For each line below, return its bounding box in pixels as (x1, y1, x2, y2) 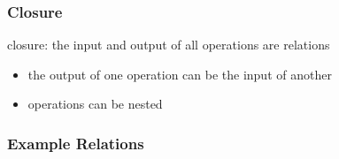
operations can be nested (27, 95, 163, 113)
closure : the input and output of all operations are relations (7, 35, 330, 54)
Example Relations (7, 132, 144, 154)
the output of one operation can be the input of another (27, 64, 332, 83)
